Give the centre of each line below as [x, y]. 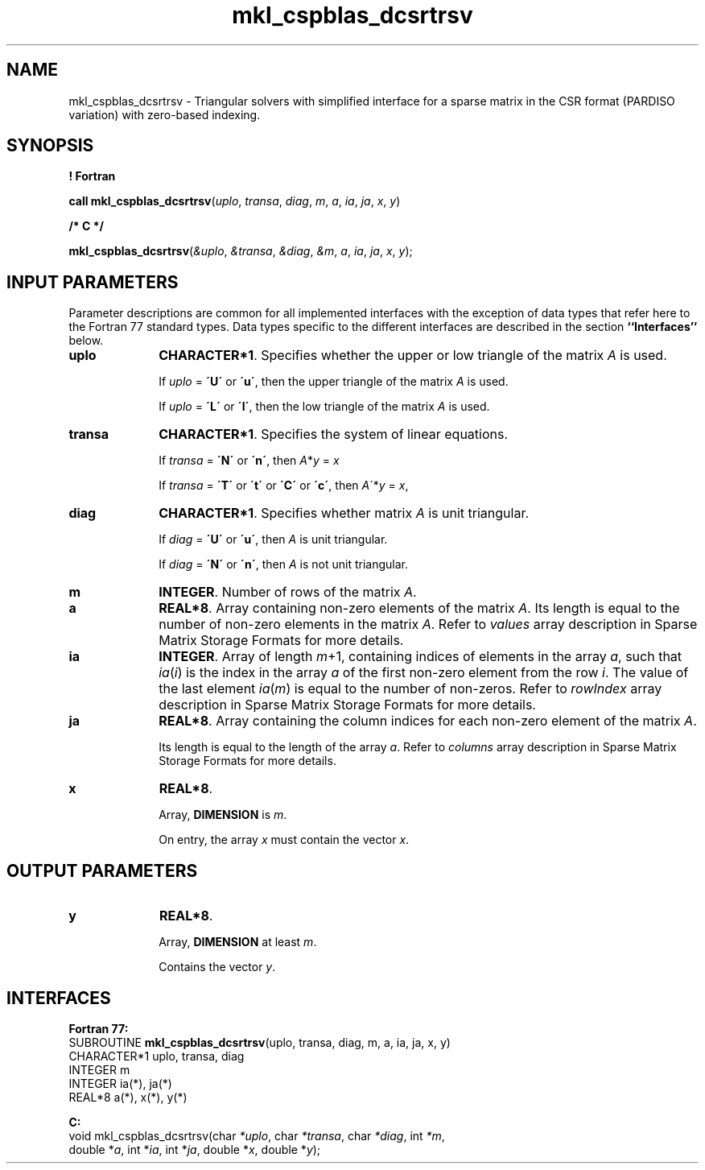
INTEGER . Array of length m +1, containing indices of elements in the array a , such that [421, 657]
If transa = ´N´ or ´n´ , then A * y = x [249, 461]
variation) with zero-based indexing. [165, 114]
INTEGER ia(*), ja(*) [120, 1083]
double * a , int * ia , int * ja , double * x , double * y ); [195, 1149]
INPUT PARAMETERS [93, 282]
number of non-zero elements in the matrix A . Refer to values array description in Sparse [428, 624]
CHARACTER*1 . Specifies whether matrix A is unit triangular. [344, 513]
